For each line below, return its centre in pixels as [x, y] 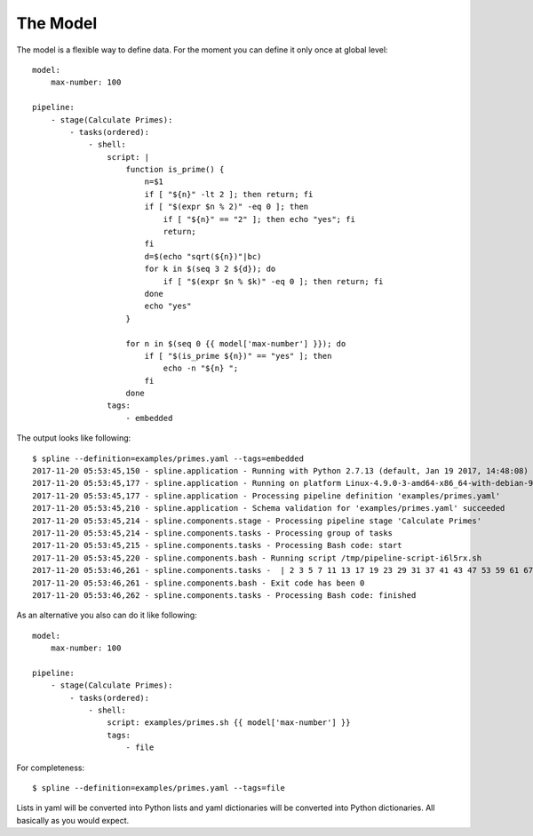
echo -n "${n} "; [201, 368]
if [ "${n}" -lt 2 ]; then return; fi [229, 194]
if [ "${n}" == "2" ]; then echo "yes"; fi [259, 219]
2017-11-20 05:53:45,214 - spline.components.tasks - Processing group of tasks [213, 533]
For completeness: [50, 768]
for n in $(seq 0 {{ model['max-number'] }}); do [236, 343]
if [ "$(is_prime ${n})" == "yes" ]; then [238, 356]
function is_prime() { [175, 170]
